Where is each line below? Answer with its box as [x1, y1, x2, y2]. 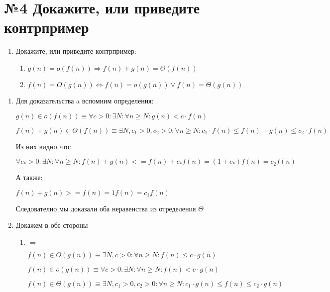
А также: [15, 172, 43, 183]
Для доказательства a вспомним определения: [15, 95, 154, 105]
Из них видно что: [15, 141, 71, 151]
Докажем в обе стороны [15, 220, 88, 230]
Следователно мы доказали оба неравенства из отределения [15, 203, 196, 213]
